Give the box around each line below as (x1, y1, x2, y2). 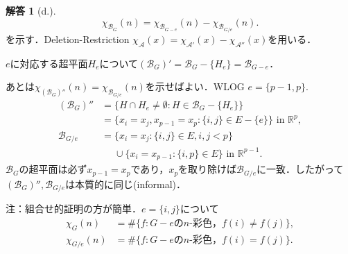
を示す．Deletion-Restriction (6, 32, 130, 46)
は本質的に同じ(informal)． (65, 176, 186, 191)
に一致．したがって (256, 162, 344, 176)
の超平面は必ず (19, 162, 87, 176)
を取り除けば (178, 162, 237, 176)
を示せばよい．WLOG (145, 79, 245, 94)
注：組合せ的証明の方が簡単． (6, 201, 141, 216)
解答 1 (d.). (6, 3, 56, 17)
